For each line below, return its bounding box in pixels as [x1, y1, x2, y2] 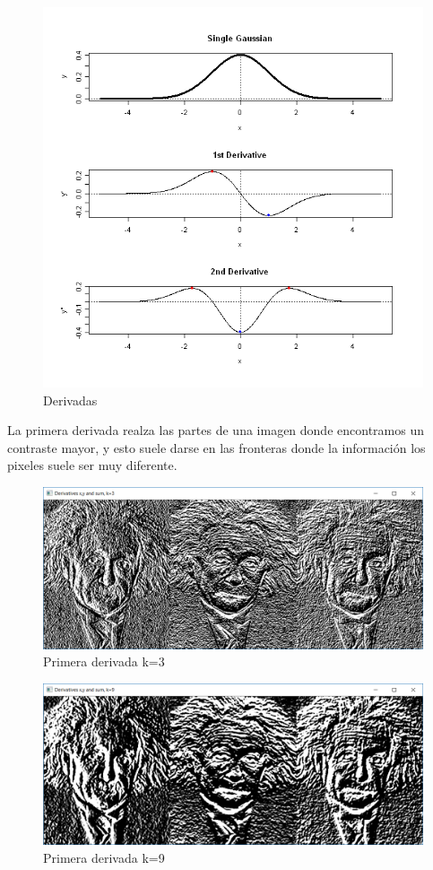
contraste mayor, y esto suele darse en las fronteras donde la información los [7, 438, 426, 457]
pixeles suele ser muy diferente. [7, 456, 178, 474]
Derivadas [43, 390, 98, 409]
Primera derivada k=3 [43, 652, 165, 671]
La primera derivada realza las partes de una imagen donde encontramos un [7, 421, 424, 439]
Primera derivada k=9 [43, 848, 165, 866]
